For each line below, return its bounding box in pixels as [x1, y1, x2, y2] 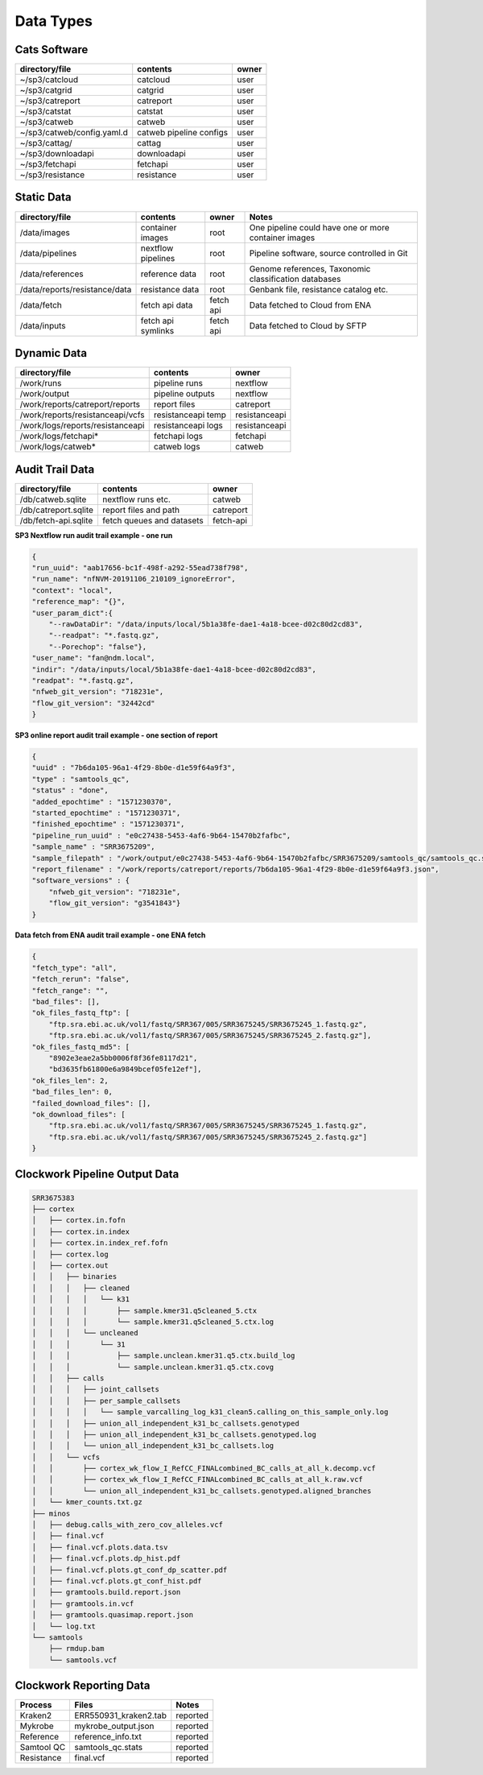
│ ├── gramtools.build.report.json [31, 1587, 181, 1597]
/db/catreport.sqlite [19, 504, 94, 515]
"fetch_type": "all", [31, 963, 118, 972]
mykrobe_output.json [74, 1720, 155, 1732]
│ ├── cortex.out [31, 1261, 109, 1270]
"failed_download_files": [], [31, 1099, 151, 1107]
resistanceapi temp [153, 409, 227, 420]
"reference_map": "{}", [31, 597, 126, 606]
